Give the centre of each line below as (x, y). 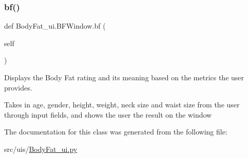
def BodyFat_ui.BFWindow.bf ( (55, 26)
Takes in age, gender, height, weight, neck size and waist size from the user (122, 105)
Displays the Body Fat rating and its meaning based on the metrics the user (124, 77)
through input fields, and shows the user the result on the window (108, 114)
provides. (18, 87)
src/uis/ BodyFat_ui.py (41, 149)
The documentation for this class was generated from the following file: (116, 132)
